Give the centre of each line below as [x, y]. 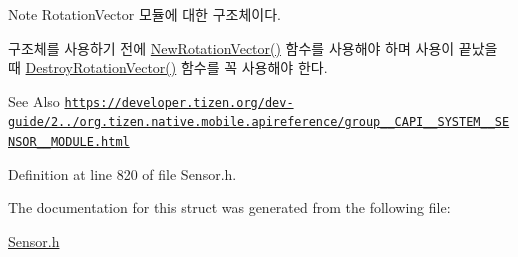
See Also [34, 100]
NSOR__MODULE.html [69, 142]
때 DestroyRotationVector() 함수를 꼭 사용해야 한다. [168, 67]
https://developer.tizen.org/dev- [179, 102]
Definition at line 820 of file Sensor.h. [122, 173]
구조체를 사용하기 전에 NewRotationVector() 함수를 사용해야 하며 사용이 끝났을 [253, 47]
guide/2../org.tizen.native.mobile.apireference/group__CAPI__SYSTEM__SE [259, 122]
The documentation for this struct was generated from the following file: [229, 207]
